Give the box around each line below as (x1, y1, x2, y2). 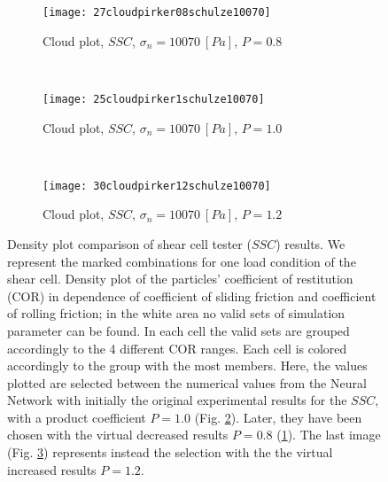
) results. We (275, 234, 345, 253)
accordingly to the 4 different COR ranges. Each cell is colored (7, 338, 347, 357)
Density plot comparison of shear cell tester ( (7, 234, 252, 253)
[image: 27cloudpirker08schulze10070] (43, 6, 271, 19)
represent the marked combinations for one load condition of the (7, 252, 356, 270)
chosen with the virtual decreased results (7, 425, 229, 444)
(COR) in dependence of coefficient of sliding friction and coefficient (7, 286, 376, 305)
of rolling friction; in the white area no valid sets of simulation (7, 304, 345, 323)
